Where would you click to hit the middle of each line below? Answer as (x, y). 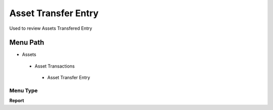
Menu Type (24, 91)
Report (17, 100)
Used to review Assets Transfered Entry (51, 28)
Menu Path (27, 43)
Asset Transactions (55, 66)
